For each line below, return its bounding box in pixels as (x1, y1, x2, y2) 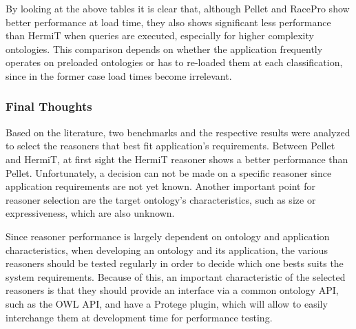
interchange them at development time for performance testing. (6, 310, 273, 324)
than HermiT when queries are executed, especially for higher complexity (6, 28, 314, 43)
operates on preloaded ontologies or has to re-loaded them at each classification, (6, 55, 343, 70)
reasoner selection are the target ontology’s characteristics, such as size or (6, 192, 316, 206)
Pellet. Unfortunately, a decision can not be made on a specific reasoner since (6, 165, 332, 180)
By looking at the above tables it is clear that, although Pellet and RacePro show (6, 1, 350, 15)
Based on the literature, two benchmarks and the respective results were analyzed (6, 125, 350, 139)
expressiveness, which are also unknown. (6, 206, 175, 220)
